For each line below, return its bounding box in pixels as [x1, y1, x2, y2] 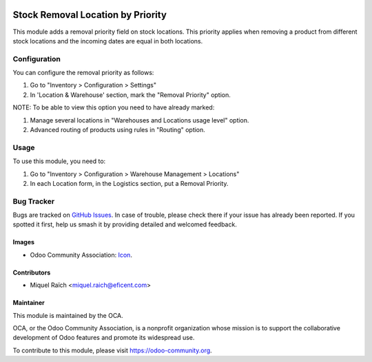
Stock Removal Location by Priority [12, 9, 167, 21]
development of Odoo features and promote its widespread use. [12, 334, 195, 342]
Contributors [12, 268, 51, 277]
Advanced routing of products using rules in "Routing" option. [30, 126, 206, 134]
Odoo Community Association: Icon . [30, 251, 132, 259]
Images [12, 238, 34, 246]
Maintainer [12, 299, 45, 307]
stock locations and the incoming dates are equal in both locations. [12, 36, 203, 45]
